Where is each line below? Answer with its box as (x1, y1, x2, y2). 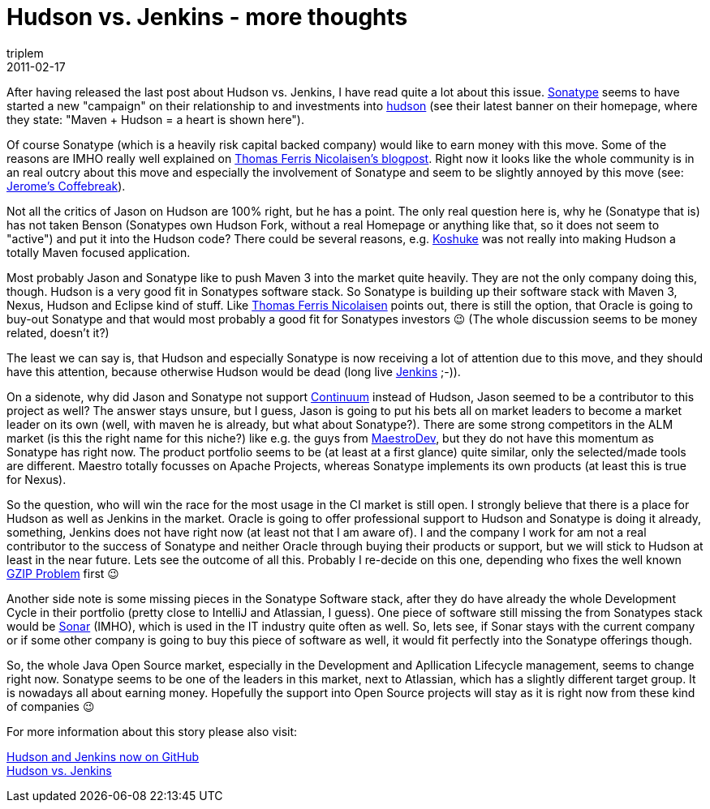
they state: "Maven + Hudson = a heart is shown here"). (6, 112, 305, 126)
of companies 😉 (6, 699, 95, 713)
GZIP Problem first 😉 (6, 566, 119, 580)
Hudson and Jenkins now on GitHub (6, 749, 200, 764)
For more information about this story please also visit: (6, 724, 298, 738)
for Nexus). (6, 472, 67, 486)
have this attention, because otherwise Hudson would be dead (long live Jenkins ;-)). (6, 364, 461, 379)
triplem (6, 45, 44, 60)
